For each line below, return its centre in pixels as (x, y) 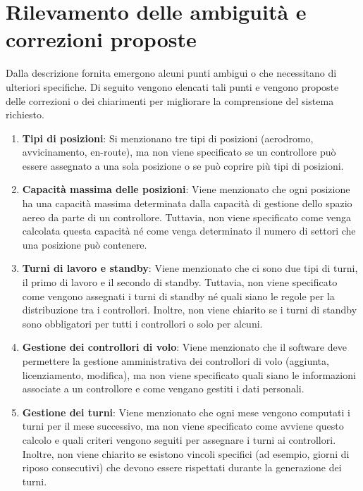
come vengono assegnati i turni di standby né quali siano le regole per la (178, 296)
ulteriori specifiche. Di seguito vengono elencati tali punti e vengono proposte (172, 86)
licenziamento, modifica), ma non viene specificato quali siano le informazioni (189, 374)
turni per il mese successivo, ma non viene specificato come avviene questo (183, 426)
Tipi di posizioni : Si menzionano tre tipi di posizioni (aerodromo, (168, 138)
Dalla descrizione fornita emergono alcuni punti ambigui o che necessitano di (171, 73)
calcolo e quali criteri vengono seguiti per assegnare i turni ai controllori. (179, 439)
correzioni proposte (101, 39)
